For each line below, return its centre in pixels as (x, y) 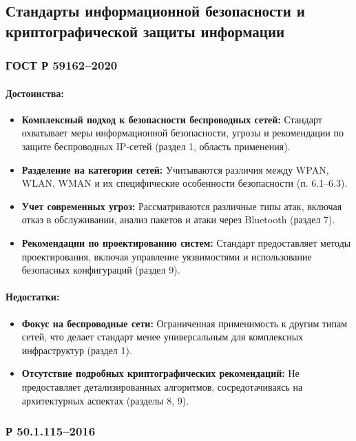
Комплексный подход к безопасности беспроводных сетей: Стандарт (172, 119)
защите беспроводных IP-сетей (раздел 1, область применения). (156, 146)
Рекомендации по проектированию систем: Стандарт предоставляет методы (186, 242)
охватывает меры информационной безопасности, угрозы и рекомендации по (182, 133)
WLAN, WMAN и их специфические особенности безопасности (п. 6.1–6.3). (185, 183)
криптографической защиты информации (145, 31)
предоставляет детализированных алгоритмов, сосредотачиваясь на (162, 386)
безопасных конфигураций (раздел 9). (101, 270)
